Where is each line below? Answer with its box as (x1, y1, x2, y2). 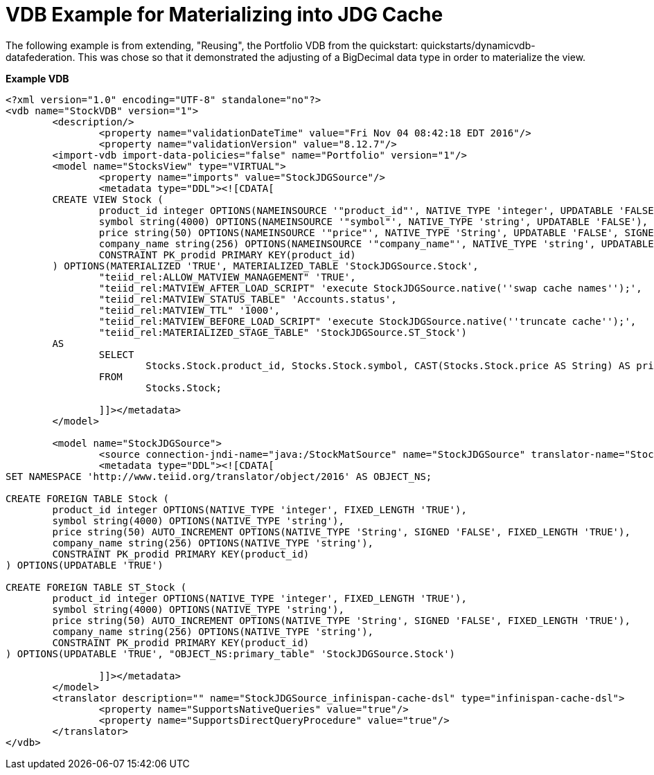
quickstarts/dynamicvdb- (421, 39, 536, 51)
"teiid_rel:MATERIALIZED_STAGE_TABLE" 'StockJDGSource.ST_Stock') (98, 326, 467, 338)
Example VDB (6, 72, 69, 84)
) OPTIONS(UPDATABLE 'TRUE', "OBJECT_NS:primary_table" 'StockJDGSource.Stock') (6, 648, 456, 659)
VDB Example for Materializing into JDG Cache (6, 3, 443, 26)
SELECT (98, 348, 134, 360)
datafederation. (6, 51, 76, 63)
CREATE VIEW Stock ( (52, 193, 163, 205)
